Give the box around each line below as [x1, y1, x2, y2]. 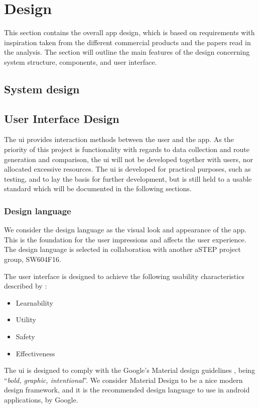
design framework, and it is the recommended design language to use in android [4, 384, 250, 395]
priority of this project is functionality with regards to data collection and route [4, 144, 249, 155]
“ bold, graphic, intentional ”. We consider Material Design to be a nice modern [4, 374, 243, 385]
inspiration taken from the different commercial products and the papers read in [4, 37, 251, 47]
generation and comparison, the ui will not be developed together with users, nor [4, 154, 253, 164]
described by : [4, 281, 47, 291]
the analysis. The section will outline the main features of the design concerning [4, 47, 250, 57]
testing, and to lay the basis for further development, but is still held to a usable [4, 173, 252, 184]
